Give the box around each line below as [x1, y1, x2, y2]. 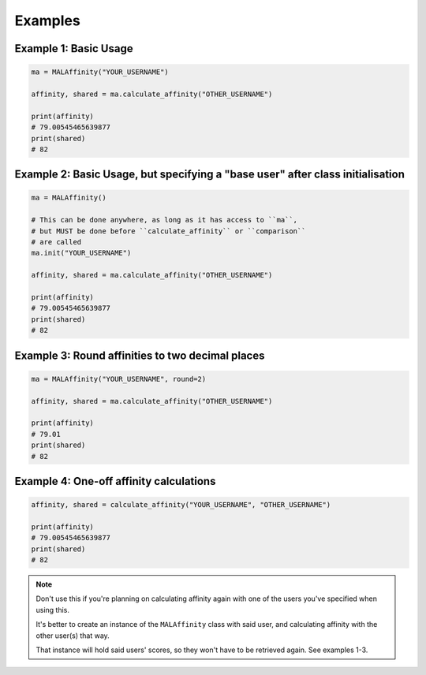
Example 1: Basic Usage [14, 42, 133, 55]
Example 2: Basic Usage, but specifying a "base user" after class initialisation [14, 168, 405, 181]
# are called [31, 237, 82, 247]
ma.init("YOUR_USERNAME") [31, 248, 132, 258]
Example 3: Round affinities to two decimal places [14, 349, 265, 362]
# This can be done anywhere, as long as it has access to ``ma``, [31, 215, 298, 225]
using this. [35, 605, 70, 614]
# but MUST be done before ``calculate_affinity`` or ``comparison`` [31, 226, 306, 236]
